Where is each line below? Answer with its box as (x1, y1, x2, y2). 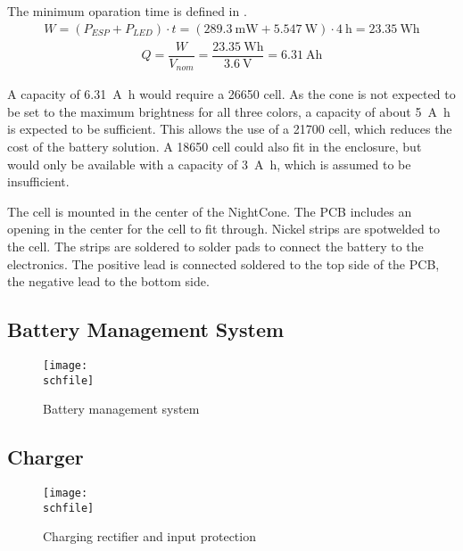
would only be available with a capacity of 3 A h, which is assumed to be (7, 154, 411, 173)
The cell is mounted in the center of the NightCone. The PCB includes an (7, 201, 412, 220)
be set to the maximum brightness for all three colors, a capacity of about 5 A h (7, 102, 451, 120)
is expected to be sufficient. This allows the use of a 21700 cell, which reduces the (7, 119, 452, 138)
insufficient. (7, 172, 70, 191)
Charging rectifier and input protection (43, 527, 256, 546)
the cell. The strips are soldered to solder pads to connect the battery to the (7, 236, 424, 255)
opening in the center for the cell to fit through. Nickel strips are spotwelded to (7, 219, 440, 238)
